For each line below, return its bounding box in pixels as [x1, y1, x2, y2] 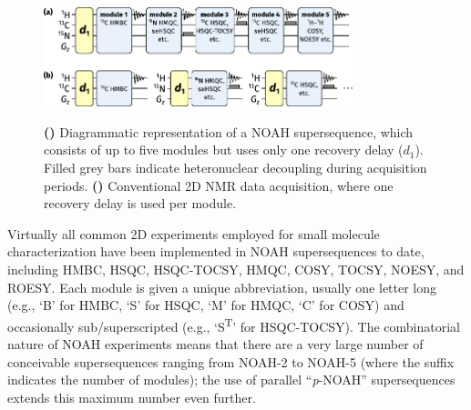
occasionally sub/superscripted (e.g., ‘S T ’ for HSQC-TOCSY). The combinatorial [7, 314, 460, 335]
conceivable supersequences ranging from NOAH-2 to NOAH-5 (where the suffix [7, 352, 455, 371]
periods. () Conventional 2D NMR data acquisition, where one [44, 175, 394, 195]
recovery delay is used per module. [44, 194, 237, 213]
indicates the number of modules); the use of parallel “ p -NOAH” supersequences [7, 370, 456, 389]
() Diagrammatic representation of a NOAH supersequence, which [44, 122, 414, 141]
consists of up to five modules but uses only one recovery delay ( [44, 140, 404, 159]
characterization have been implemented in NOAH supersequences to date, [7, 242, 425, 261]
